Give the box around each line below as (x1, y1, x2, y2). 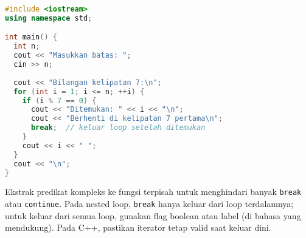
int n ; (13, 42, 40, 51)
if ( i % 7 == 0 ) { (22, 96, 97, 105)
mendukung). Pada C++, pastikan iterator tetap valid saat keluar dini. (5, 221, 271, 234)
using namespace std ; (5, 13, 92, 22)
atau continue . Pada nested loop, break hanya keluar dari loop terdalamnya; (5, 197, 294, 210)
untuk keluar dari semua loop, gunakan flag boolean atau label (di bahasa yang (5, 209, 301, 222)
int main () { (5, 33, 57, 42)
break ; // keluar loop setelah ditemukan (30, 123, 206, 132)
